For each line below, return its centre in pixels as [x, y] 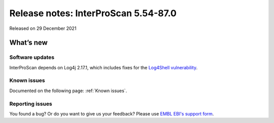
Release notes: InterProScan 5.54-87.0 [93, 13]
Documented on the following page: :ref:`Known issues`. [68, 91]
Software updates [32, 57]
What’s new [28, 43]
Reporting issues [31, 104]
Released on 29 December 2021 [43, 28]
